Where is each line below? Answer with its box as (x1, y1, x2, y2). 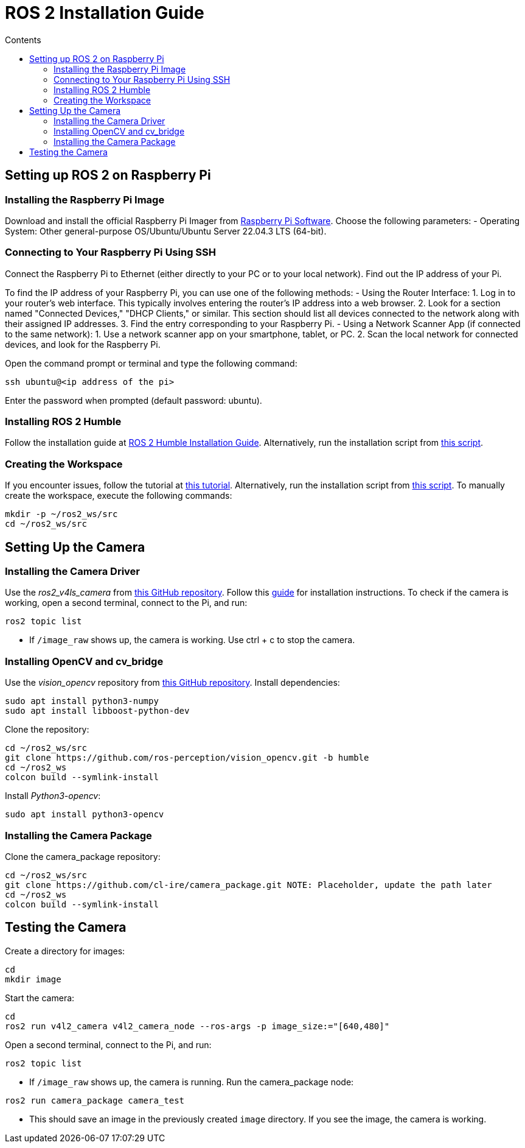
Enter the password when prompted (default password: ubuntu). (5, 395, 262, 406)
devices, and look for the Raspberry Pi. (5, 339, 161, 350)
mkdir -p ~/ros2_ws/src (5, 509, 118, 519)
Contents (5, 34, 41, 45)
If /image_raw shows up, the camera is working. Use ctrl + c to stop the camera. (29, 635, 355, 646)
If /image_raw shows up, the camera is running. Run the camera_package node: (29, 1076, 354, 1087)
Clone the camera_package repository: (5, 851, 161, 862)
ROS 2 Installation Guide (5, 2, 204, 23)
